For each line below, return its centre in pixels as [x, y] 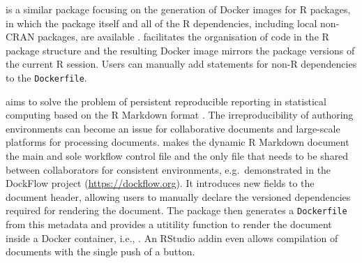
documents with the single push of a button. [100, 251]
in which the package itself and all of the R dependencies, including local [161, 23]
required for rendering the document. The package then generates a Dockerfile [176, 210]
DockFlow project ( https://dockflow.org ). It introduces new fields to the [160, 183]
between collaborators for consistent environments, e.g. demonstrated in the [168, 169]
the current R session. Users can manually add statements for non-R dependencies [181, 64]
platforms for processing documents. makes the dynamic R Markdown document [178, 142]
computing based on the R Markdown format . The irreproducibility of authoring [180, 115]
